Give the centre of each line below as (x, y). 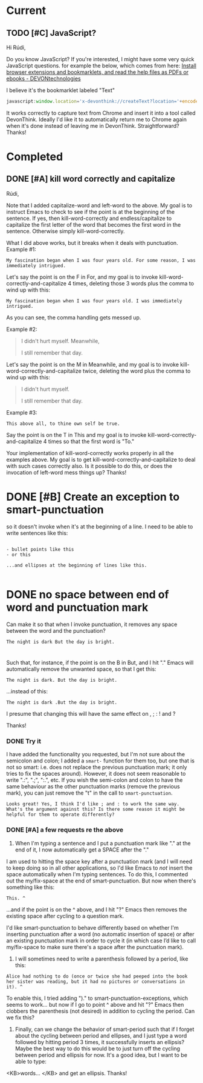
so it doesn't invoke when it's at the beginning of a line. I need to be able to (100, 526)
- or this (19, 555)
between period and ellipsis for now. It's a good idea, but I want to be (101, 1055)
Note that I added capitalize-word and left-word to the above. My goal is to (99, 205)
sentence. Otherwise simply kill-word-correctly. (66, 231)
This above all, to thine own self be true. (63, 424)
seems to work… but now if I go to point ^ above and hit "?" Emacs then (95, 1004)
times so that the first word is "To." (91, 441)
